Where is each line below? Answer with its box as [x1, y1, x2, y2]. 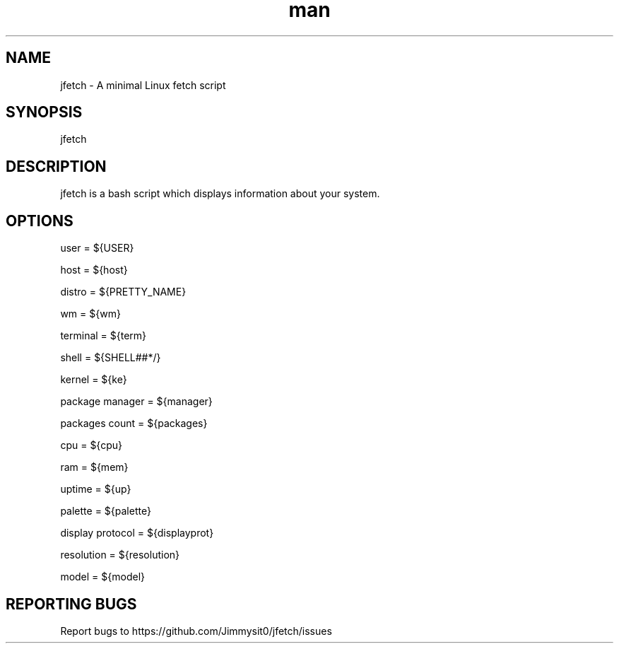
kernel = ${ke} [60, 373, 127, 386]
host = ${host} [60, 264, 128, 276]
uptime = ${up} [60, 483, 131, 496]
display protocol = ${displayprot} [60, 527, 214, 539]
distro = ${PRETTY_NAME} [60, 286, 187, 298]
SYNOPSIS [6, 103, 83, 122]
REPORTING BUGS [6, 595, 137, 613]
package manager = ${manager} [60, 395, 213, 408]
